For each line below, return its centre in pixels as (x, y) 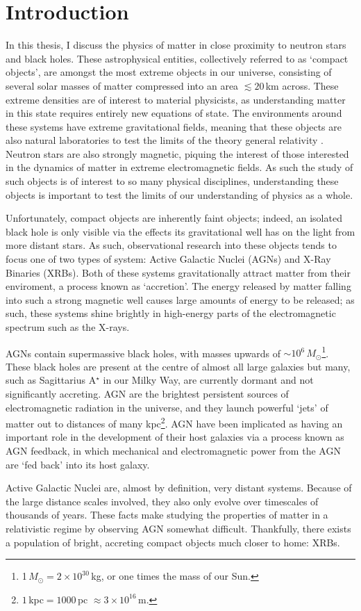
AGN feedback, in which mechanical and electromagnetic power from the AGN (173, 451)
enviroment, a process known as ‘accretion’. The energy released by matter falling (178, 286)
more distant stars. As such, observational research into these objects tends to (171, 245)
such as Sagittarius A (51, 380)
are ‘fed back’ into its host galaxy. (78, 464)
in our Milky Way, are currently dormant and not (208, 380)
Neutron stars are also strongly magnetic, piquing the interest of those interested (177, 153)
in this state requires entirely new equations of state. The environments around (174, 113)
